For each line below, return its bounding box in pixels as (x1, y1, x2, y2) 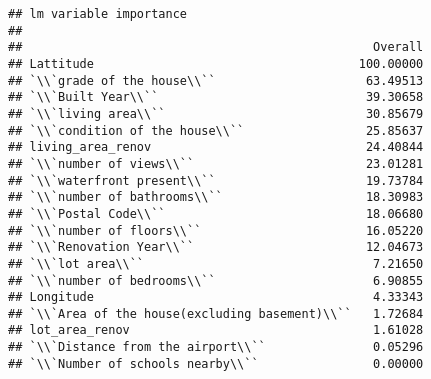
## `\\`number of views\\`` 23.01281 (8, 156, 424, 171)
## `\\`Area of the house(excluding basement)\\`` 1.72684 (8, 306, 424, 321)
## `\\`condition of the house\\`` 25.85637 (8, 123, 424, 138)
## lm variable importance (8, 7, 187, 21)
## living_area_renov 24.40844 (8, 140, 424, 155)
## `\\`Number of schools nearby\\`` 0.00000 (8, 356, 424, 371)
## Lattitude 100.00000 (8, 56, 424, 71)
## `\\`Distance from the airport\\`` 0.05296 (8, 340, 424, 355)
